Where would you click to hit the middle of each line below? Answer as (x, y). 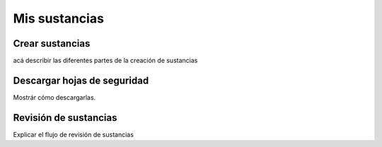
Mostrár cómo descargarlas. (54, 97)
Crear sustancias (52, 43)
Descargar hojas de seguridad (81, 80)
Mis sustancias (58, 18)
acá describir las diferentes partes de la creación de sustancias (105, 61)
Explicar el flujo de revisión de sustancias (74, 134)
